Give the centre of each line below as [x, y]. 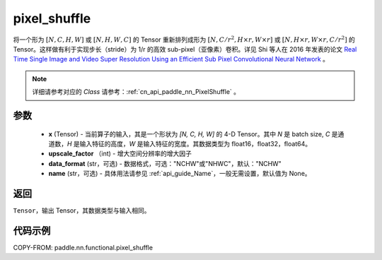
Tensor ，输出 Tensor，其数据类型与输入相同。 [82, 210]
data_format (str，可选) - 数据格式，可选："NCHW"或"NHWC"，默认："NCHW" [165, 163]
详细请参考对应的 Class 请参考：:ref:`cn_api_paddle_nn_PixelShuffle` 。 [136, 92]
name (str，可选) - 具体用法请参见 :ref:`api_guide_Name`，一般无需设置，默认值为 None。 [180, 174]
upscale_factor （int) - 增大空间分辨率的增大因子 [120, 154]
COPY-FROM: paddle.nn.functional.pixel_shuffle [83, 247]
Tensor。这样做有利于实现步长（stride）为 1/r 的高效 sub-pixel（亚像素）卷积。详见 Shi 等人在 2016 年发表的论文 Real [185, 49]
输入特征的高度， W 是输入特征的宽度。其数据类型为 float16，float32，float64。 [195, 143]
